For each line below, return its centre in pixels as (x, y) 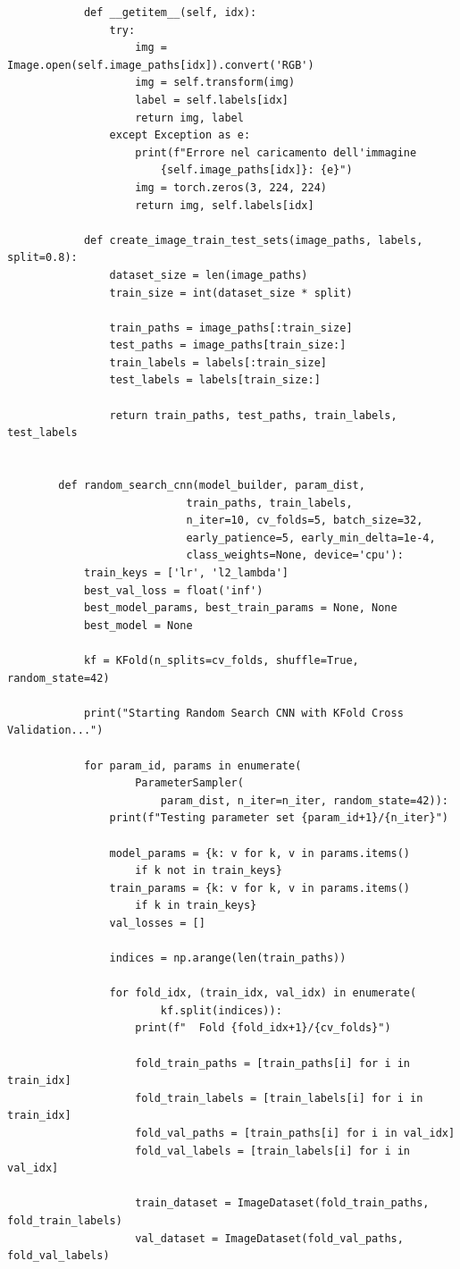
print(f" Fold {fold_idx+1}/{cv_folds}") (263, 1028)
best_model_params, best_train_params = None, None (240, 608)
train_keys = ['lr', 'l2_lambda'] (186, 573)
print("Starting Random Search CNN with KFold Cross (243, 713)
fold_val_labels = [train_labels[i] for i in (273, 1151)
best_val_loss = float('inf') (173, 590)
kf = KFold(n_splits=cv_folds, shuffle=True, (221, 660)
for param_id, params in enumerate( (192, 765)
